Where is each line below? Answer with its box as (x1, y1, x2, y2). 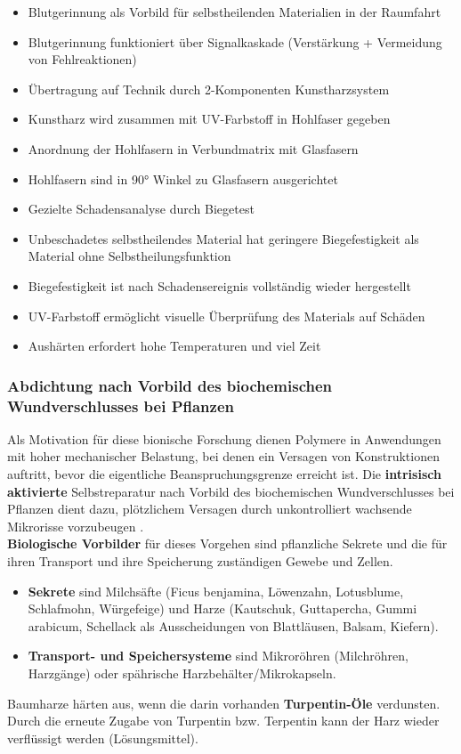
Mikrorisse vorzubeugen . (7, 516, 144, 535)
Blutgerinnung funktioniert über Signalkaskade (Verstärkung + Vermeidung (28, 32, 442, 51)
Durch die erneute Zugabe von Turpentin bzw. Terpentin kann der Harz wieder (7, 711, 440, 730)
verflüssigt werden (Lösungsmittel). (7, 728, 198, 747)
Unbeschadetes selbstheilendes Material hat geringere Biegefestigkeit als (28, 229, 419, 247)
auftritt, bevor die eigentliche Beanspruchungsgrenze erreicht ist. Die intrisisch (7, 465, 441, 483)
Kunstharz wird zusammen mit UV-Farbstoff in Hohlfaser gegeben (28, 109, 391, 128)
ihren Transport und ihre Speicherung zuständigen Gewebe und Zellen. (7, 552, 393, 571)
